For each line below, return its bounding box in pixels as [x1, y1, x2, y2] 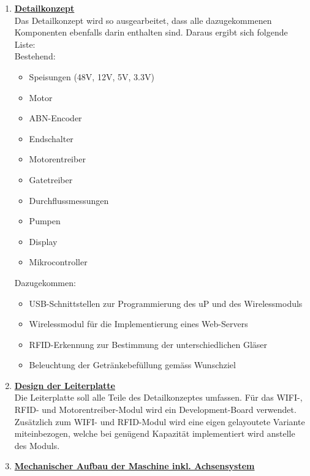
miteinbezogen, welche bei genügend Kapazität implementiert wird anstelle [14, 427, 295, 440]
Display [29, 235, 58, 247]
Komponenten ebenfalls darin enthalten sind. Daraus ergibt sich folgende [14, 26, 288, 39]
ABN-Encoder [29, 111, 82, 124]
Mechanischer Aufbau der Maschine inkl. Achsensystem [14, 459, 255, 472]
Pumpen [29, 214, 61, 227]
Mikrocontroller [29, 255, 88, 268]
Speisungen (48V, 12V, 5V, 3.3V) [29, 70, 154, 83]
